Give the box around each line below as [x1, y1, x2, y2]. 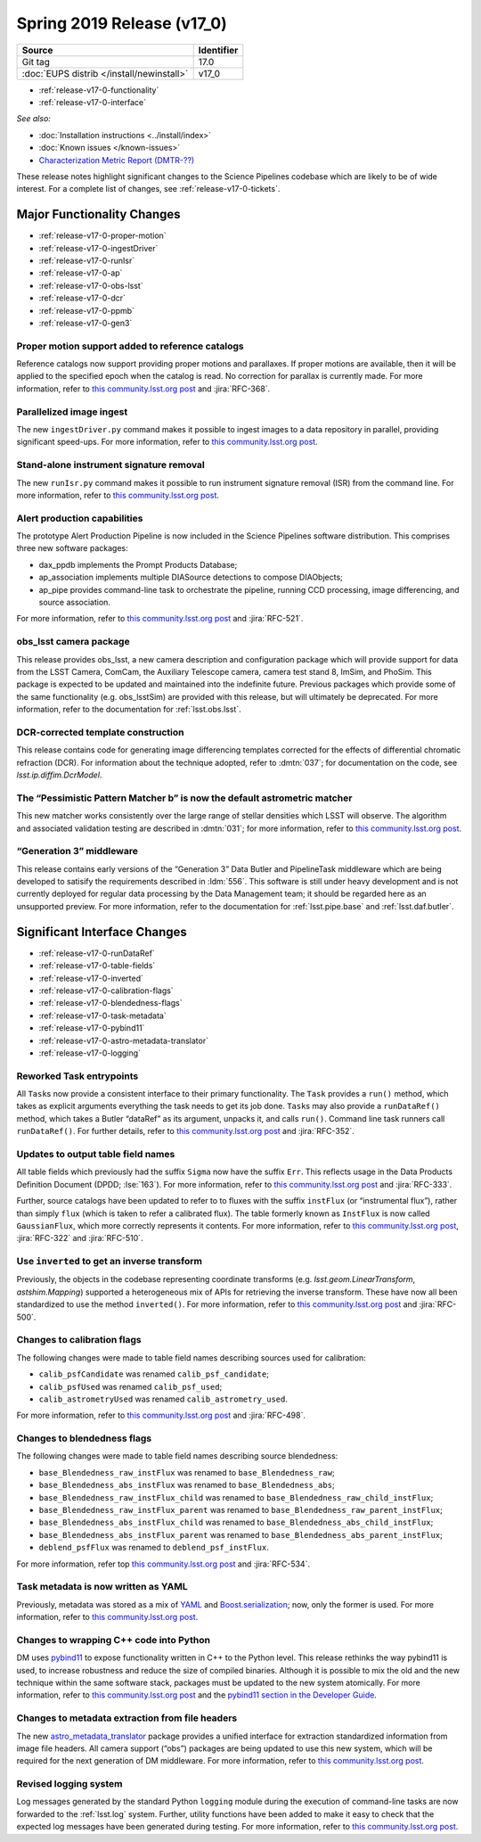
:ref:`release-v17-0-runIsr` [38, 255, 135, 266]
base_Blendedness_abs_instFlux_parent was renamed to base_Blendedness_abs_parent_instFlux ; [38, 1529, 443, 1540]
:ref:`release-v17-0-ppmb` [38, 305, 135, 316]
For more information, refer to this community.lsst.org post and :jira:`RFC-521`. [16, 613, 304, 624]
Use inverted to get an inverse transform [16, 1255, 202, 1268]
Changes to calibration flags [16, 1334, 142, 1346]
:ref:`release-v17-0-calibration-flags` [38, 985, 174, 996]
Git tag [21, 55, 51, 68]
